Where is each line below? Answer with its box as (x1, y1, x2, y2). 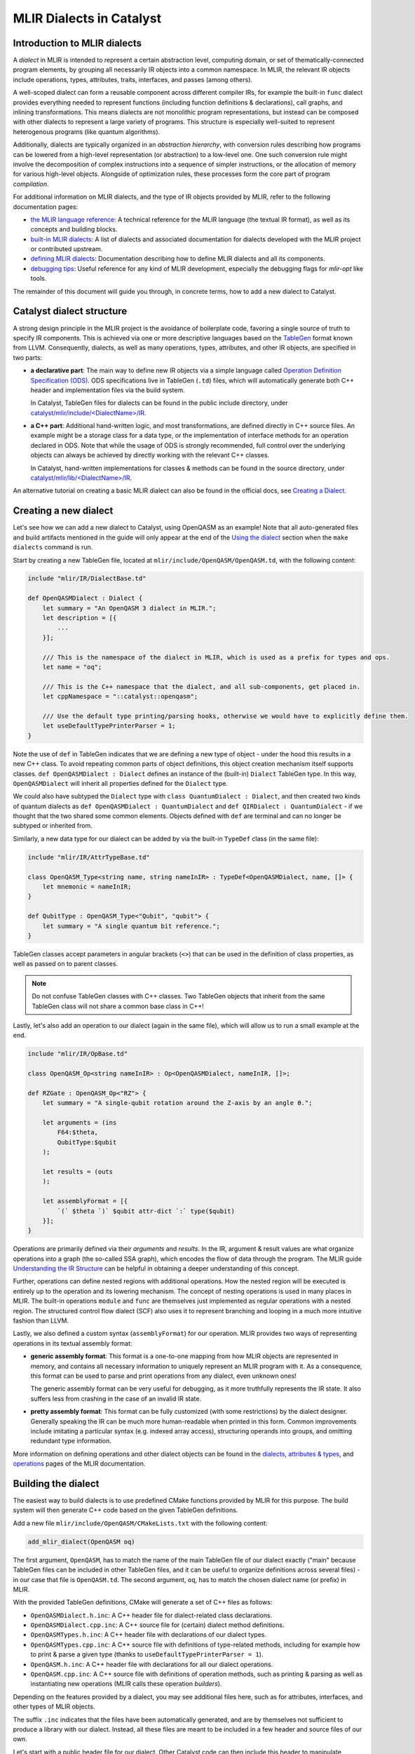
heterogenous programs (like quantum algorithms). (13, 127, 161, 136)
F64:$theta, (57, 1128, 98, 1137)
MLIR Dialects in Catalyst (13, 11, 161, 26)
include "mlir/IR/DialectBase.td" (27, 575, 147, 582)
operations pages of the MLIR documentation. (13, 1459, 146, 1468)
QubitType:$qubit (57, 1138, 117, 1146)
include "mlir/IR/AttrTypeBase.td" (27, 853, 150, 861)
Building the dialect (13, 1478, 100, 1489)
